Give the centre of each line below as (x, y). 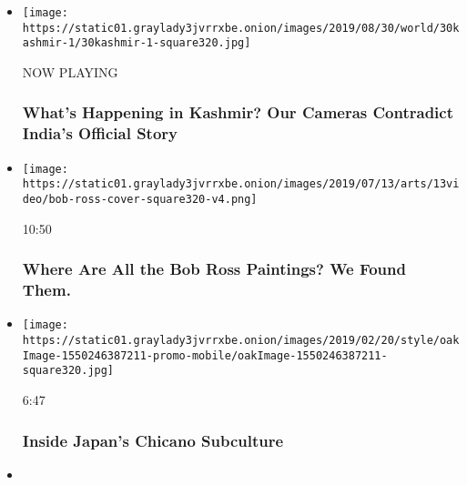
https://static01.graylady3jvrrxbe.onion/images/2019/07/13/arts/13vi (241, 184)
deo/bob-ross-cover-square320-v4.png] (140, 200)
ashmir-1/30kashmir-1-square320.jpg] (137, 43)
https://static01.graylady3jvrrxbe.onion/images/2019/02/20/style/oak (241, 341)
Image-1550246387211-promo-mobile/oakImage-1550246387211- (205, 355)
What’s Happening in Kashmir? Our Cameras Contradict (238, 112)
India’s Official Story (100, 133)
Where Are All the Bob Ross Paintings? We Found (214, 269)
